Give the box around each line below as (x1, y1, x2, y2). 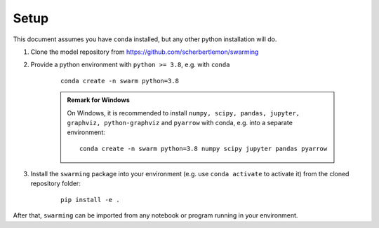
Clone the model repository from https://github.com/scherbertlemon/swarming (30, 48, 259, 56)
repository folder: (30, 179, 81, 188)
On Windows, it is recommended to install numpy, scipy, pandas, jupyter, (67, 108, 300, 117)
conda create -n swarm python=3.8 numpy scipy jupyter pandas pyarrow (79, 144, 328, 152)
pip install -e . (60, 196, 120, 204)
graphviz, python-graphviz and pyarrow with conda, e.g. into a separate (67, 118, 293, 127)
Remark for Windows (67, 96, 130, 104)
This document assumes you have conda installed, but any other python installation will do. (13, 35, 277, 43)
